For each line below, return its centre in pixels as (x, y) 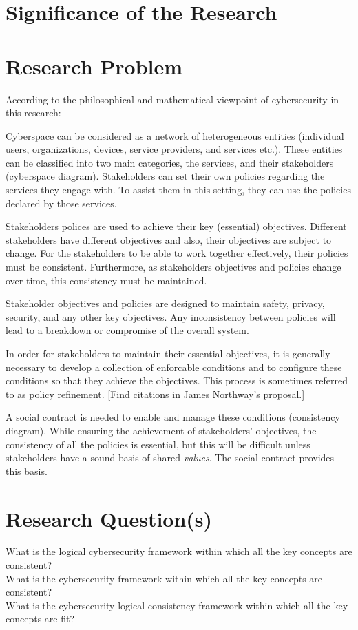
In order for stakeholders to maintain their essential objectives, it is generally (168, 353)
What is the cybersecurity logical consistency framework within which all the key (177, 605)
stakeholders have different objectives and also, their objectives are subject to (169, 239)
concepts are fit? (40, 619)
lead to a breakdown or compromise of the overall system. (127, 330)
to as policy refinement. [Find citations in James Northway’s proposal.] (155, 393)
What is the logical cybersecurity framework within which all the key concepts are (179, 551)
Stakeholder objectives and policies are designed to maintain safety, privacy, (165, 303)
